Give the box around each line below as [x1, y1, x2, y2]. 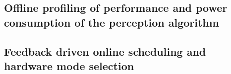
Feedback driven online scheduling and [4, 43, 206, 59]
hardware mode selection [4, 58, 134, 73]
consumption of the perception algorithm [4, 14, 219, 30]
